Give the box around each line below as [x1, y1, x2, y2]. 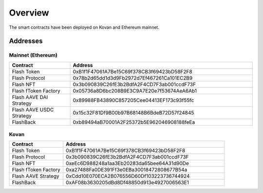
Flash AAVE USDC [12, 106, 54, 113]
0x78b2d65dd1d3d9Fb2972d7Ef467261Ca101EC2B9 [73, 75, 193, 81]
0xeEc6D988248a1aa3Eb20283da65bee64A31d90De [66, 160, 189, 167]
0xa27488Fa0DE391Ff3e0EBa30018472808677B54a [66, 166, 188, 173]
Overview [9, 7, 49, 18]
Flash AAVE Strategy [12, 173, 59, 180]
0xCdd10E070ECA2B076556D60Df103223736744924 [66, 173, 190, 180]
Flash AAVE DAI [12, 94, 48, 100]
